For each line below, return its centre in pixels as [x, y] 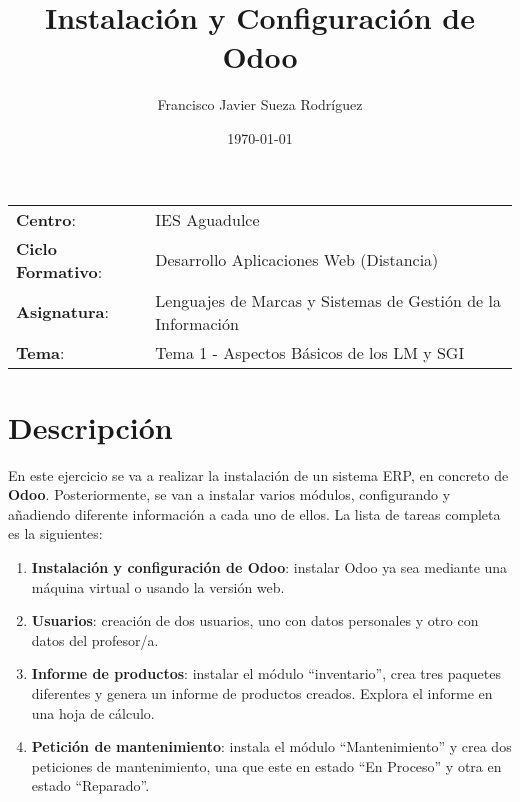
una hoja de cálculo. [93, 712]
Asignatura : [62, 311]
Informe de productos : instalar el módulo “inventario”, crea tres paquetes [266, 673]
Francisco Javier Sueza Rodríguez [260, 104]
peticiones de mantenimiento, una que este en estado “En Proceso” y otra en [266, 765]
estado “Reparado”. [90, 785]
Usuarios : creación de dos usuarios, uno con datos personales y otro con [255, 620]
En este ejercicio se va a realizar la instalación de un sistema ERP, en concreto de [258, 474]
